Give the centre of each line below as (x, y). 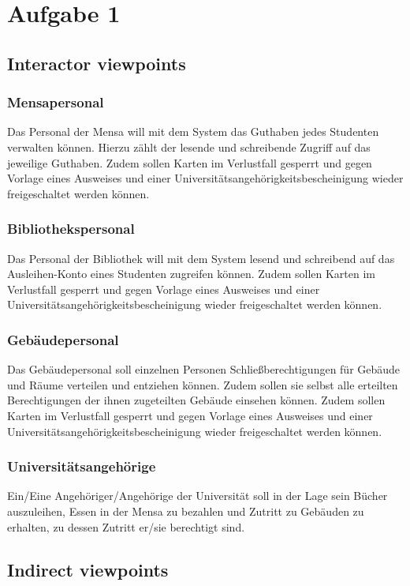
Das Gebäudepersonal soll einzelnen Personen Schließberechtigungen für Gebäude (204, 369)
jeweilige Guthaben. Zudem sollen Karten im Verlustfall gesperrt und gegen (190, 162)
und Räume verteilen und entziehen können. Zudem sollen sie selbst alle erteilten (203, 384)
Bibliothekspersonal (71, 229)
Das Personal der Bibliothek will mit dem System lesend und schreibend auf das (201, 258)
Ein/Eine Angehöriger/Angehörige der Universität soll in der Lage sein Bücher (198, 496)
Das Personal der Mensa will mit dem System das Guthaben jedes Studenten (193, 131)
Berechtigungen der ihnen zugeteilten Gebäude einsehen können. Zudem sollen (196, 400)
